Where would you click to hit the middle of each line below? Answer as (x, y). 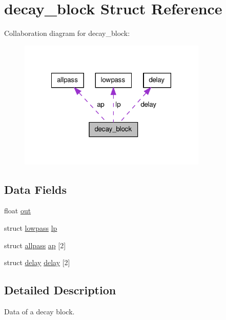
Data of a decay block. (39, 312)
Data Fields (36, 189)
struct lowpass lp (31, 228)
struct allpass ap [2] (35, 245)
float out (18, 211)
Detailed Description (60, 290)
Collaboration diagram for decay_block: (67, 33)
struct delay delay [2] (37, 262)
